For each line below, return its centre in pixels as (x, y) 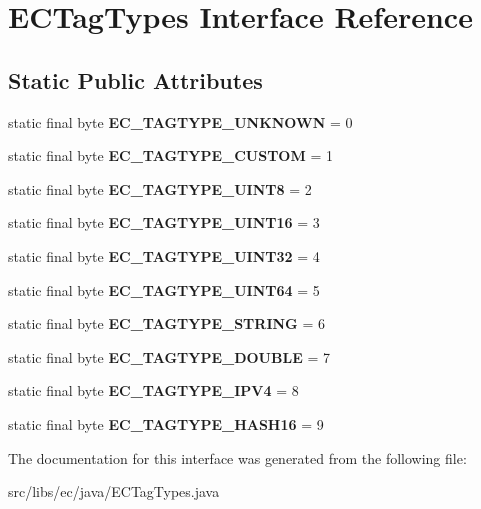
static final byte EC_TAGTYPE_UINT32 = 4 (164, 255)
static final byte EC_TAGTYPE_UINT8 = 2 (160, 188)
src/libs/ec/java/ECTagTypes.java (114, 491)
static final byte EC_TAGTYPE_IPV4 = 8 (153, 390)
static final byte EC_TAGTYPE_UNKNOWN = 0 (180, 121)
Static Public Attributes (135, 79)
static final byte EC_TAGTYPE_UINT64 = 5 (164, 289)
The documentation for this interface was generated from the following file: (237, 457)
